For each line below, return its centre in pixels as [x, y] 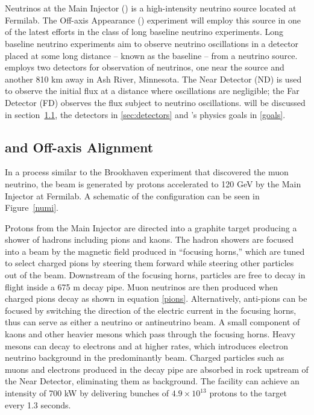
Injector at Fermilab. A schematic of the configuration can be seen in [132, 195]
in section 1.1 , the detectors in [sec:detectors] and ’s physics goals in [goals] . [145, 114]
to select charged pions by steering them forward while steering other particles [149, 263]
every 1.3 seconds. [38, 404]
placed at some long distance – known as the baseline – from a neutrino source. [151, 55]
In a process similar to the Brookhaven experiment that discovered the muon [147, 172]
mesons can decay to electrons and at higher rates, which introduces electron [146, 345]
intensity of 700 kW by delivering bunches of [87, 393]
